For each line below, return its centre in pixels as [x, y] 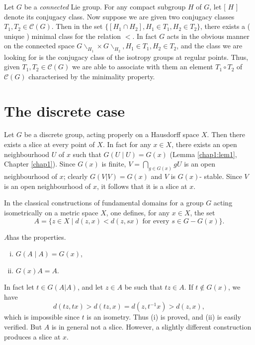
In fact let [19, 287]
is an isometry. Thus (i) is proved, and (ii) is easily [164, 317]
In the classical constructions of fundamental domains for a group [104, 203]
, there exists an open [204, 144]
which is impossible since [42, 317]
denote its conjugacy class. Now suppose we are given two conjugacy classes [119, 16]
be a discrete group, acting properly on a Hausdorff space [112, 134]
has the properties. [38, 237]
